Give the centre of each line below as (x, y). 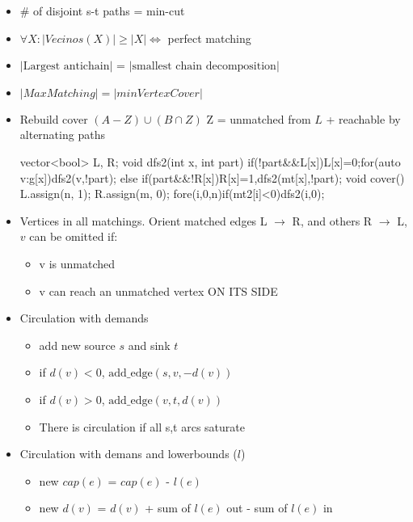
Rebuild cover (54, 118)
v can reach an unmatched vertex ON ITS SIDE (158, 290)
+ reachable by (363, 118)
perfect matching (209, 38)
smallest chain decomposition (204, 67)
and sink (149, 345)
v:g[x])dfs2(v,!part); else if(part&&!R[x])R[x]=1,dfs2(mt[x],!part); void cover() (212, 177)
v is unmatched (77, 263)
